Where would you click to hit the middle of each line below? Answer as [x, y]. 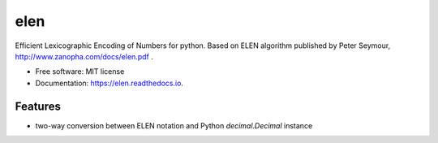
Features [38, 106]
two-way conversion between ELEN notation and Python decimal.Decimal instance [174, 125]
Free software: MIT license [80, 71]
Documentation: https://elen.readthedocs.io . [109, 83]
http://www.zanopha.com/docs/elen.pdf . [84, 56]
